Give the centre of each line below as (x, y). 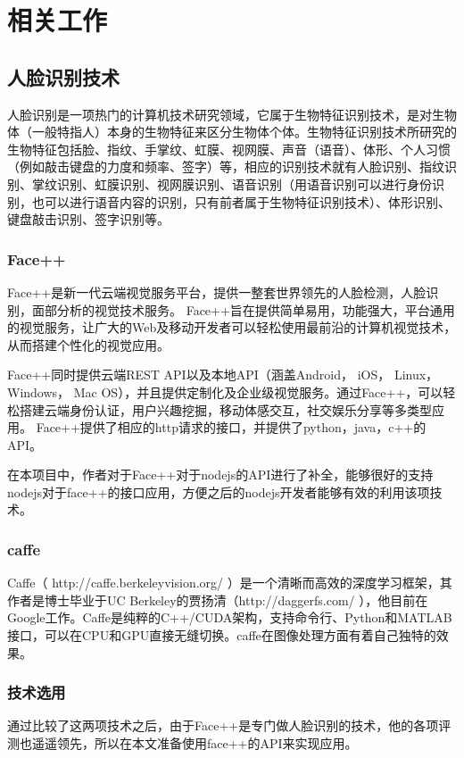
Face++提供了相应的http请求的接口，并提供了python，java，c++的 (231, 427)
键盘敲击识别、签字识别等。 (88, 219)
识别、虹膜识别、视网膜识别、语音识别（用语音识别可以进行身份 (244, 183)
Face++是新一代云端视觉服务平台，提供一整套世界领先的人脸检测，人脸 (217, 292)
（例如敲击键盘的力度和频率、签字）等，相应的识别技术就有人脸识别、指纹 (226, 167)
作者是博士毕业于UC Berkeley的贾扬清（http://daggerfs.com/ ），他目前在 (218, 600)
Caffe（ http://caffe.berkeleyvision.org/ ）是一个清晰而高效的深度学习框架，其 (230, 583)
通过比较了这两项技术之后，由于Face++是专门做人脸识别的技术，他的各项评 (229, 725)
